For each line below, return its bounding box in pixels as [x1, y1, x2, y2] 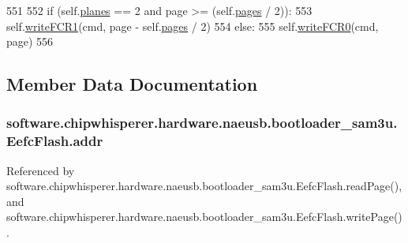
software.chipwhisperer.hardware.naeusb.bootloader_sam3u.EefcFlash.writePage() [6, 208, 402, 225]
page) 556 [6, 33, 54, 50]
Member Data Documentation [6, 72, 258, 96]
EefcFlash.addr [6, 131, 103, 151]
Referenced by [6, 162, 75, 178]
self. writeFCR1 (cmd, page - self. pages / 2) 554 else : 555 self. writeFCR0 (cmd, [6, 17, 379, 34]
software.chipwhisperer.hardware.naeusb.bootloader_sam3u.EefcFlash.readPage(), [6, 178, 402, 194]
